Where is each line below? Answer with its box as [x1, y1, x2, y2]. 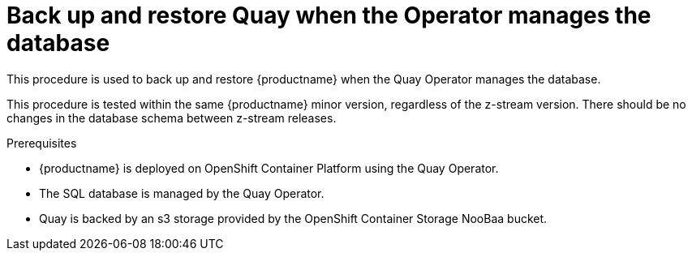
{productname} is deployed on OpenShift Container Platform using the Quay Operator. [39, 161, 499, 175]
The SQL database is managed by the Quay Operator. [39, 186, 325, 200]
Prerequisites [6, 135, 77, 150]
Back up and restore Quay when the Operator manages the [6, 2, 651, 29]
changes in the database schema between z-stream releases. [6, 110, 337, 125]
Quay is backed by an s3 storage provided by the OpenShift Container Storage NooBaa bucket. [39, 211, 548, 225]
